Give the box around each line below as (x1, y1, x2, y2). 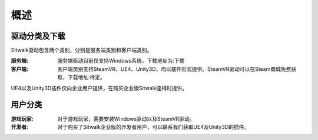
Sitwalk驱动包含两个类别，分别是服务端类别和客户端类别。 (11, 47, 153, 54)
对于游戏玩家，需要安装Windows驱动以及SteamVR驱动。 (57, 115, 195, 122)
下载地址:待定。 (67, 74, 106, 81)
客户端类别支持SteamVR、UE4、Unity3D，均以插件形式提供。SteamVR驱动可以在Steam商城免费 (57, 65, 291, 73)
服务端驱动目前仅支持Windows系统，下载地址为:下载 (57, 57, 185, 64)
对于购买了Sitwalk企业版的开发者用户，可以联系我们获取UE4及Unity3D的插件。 (57, 123, 250, 130)
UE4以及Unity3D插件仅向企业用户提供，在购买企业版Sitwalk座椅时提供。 (11, 84, 188, 91)
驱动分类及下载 (11, 31, 65, 41)
